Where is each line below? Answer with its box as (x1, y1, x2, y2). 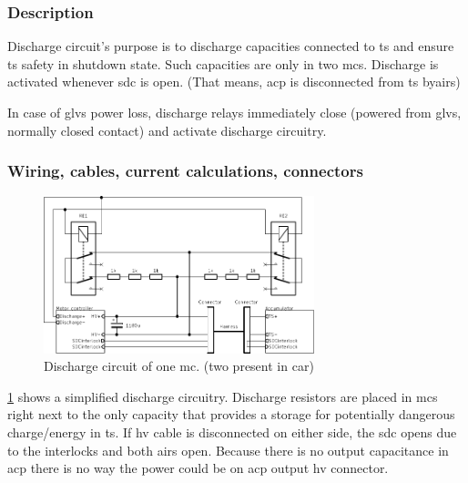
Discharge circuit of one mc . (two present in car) (44, 356, 314, 375)
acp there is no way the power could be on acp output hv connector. (7, 458, 389, 478)
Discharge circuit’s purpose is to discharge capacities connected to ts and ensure (7, 36, 454, 56)
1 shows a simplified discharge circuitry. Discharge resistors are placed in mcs (7, 386, 438, 406)
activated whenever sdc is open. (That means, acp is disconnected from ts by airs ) (7, 72, 461, 91)
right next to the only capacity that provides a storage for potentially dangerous (7, 405, 455, 424)
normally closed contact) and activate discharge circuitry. (7, 120, 327, 139)
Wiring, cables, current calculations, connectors (7, 159, 363, 182)
